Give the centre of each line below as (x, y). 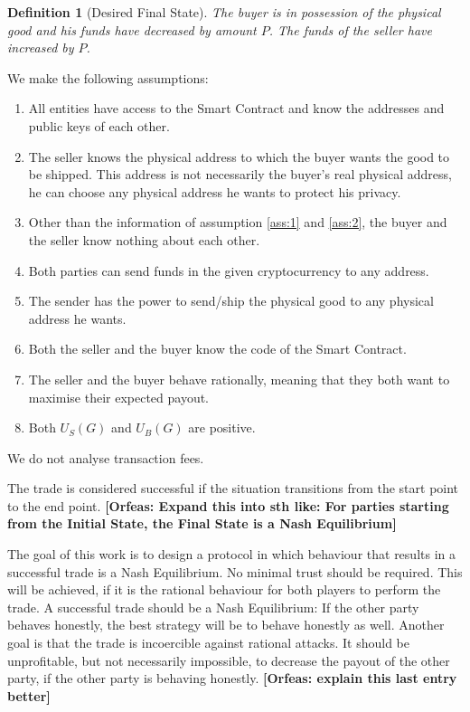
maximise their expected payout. (119, 397)
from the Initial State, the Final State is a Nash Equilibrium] (202, 523)
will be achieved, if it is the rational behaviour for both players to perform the (224, 589)
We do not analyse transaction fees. (106, 457)
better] (29, 695)
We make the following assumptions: (108, 77)
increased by (41, 47)
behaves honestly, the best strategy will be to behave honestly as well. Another (226, 625)
